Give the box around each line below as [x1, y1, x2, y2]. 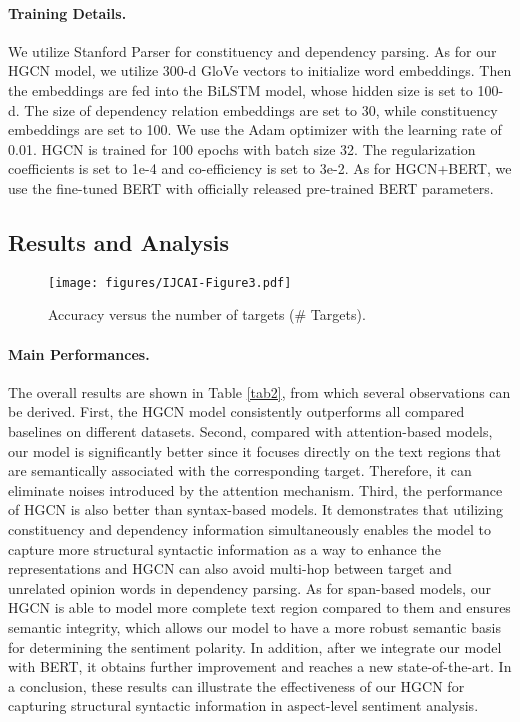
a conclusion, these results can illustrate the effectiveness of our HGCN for [8, 675, 465, 696]
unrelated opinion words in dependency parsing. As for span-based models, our [8, 577, 491, 598]
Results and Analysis [8, 226, 230, 257]
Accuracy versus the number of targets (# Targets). [48, 304, 366, 325]
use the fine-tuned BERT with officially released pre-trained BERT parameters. [8, 177, 494, 198]
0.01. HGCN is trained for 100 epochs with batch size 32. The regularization [8, 138, 476, 159]
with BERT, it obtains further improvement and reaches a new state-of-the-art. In [8, 656, 512, 677]
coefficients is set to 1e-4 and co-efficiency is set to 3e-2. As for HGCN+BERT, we [8, 158, 512, 179]
